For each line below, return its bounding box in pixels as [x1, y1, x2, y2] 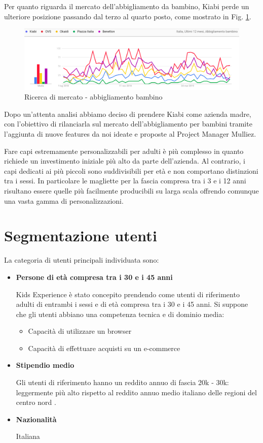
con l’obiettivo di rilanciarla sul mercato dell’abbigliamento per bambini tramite [4, 118, 252, 129]
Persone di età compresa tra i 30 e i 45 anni [16, 271, 173, 282]
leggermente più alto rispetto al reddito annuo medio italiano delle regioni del [16, 387, 257, 397]
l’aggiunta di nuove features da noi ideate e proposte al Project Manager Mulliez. [4, 129, 256, 139]
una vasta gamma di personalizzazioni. [4, 195, 124, 206]
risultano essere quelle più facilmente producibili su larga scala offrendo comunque [4, 185, 259, 196]
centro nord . [16, 397, 56, 407]
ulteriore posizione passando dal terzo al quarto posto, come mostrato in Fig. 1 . [4, 11, 251, 21]
